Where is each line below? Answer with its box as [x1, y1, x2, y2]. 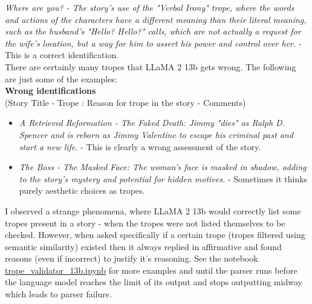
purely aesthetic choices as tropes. [19, 184, 145, 197]
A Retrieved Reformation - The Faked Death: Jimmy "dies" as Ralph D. [19, 116, 285, 129]
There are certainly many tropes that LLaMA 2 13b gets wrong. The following [5, 60, 296, 73]
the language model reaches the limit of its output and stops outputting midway [5, 276, 302, 288]
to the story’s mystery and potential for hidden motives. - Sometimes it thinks [19, 172, 308, 185]
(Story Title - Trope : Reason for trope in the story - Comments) [5, 96, 246, 108]
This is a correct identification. [5, 48, 119, 61]
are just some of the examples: [5, 72, 117, 85]
